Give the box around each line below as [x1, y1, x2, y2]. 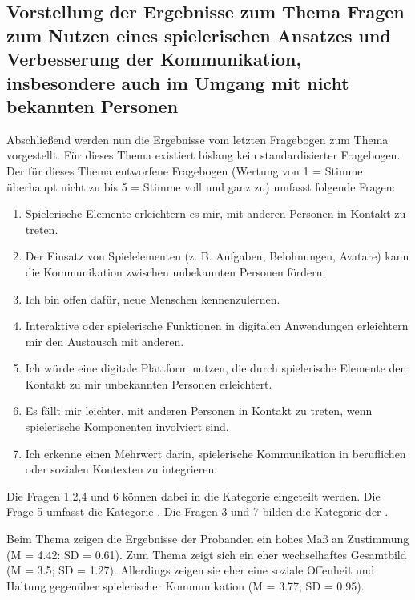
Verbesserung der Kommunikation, [6, 46, 302, 71]
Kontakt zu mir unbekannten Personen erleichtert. [25, 375, 272, 392]
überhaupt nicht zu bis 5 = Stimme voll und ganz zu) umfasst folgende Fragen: [6, 178, 396, 195]
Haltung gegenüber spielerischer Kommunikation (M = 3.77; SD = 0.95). [6, 577, 365, 594]
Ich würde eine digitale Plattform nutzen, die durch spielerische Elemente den [25, 360, 407, 377]
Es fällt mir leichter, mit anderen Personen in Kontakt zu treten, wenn [25, 402, 373, 419]
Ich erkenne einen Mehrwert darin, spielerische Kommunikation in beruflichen [25, 445, 406, 461]
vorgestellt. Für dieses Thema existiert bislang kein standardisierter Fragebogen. [6, 147, 401, 163]
